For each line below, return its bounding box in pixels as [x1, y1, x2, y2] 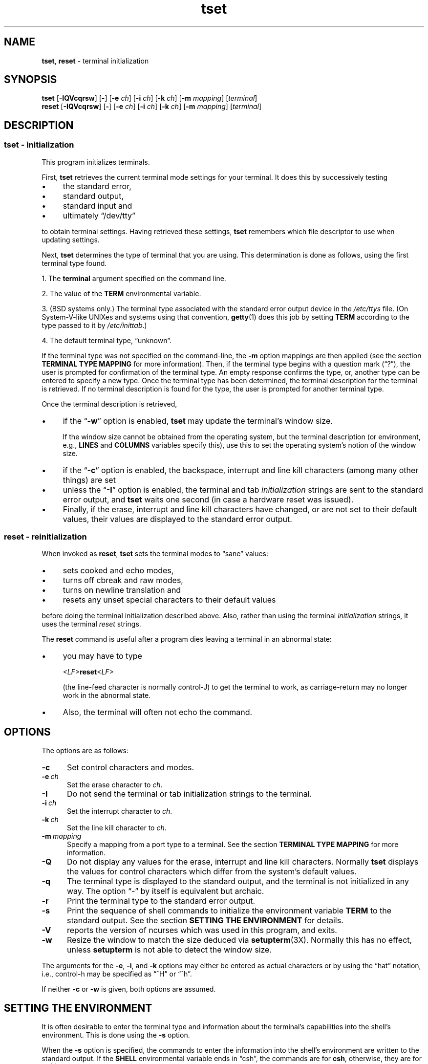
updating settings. [42, 235, 100, 244]
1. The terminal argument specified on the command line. [42, 274, 226, 282]
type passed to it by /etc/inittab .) [42, 321, 147, 329]
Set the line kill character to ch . [67, 824, 167, 832]
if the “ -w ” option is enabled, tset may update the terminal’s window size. [63, 415, 333, 426]
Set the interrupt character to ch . [67, 807, 172, 816]
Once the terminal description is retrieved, [42, 399, 177, 408]
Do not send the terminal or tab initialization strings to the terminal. [66, 789, 312, 799]
